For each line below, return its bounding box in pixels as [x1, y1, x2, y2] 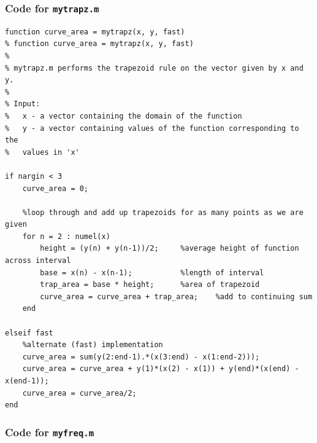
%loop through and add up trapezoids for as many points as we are [22, 208, 304, 217]
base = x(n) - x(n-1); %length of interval [40, 268, 264, 277]
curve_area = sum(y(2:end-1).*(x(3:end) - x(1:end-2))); [22, 352, 260, 361]
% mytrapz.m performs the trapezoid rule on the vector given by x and [5, 63, 304, 73]
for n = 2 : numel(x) [22, 232, 110, 241]
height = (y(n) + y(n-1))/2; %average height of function [40, 244, 299, 253]
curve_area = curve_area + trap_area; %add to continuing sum [40, 292, 313, 301]
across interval [5, 256, 71, 265]
